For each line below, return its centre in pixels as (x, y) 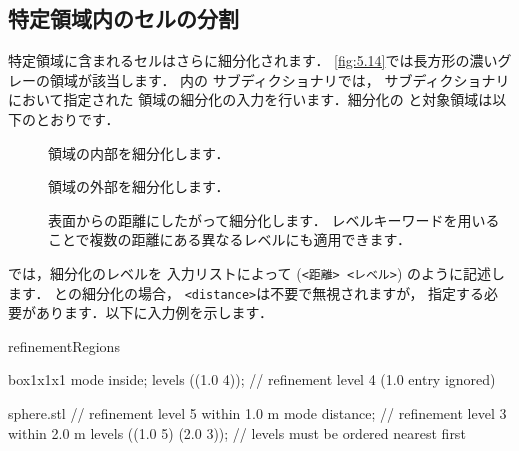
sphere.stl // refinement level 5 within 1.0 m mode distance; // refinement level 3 (257, 413)
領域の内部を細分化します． (139, 152)
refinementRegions (64, 345)
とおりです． (77, 118)
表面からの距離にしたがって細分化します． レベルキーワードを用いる (274, 219)
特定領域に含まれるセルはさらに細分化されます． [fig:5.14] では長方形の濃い (253, 60)
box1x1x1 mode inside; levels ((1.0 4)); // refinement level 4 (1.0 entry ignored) (252, 379)
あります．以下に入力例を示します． (154, 312)
